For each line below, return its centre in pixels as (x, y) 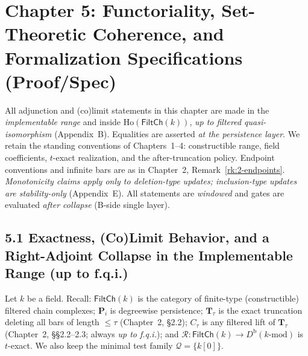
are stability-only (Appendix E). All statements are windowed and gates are (145, 193)
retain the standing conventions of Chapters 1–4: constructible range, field (142, 145)
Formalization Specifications (124, 57)
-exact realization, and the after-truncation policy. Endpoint (164, 157)
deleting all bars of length (52, 322)
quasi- (255, 122)
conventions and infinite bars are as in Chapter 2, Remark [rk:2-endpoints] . (145, 169)
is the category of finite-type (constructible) (218, 298)
